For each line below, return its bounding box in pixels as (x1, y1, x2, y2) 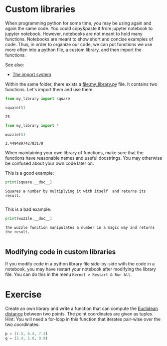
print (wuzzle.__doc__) (5, 216, 52, 221)
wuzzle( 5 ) (5, 132, 26, 137)
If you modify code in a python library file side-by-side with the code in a (5, 261, 155, 266)
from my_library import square (5, 96, 70, 101)
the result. (5, 229, 30, 235)
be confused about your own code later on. (5, 160, 94, 166)
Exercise (5, 289, 42, 300)
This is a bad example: (5, 206, 51, 212)
